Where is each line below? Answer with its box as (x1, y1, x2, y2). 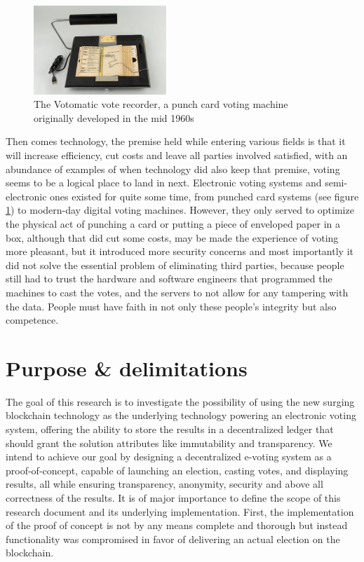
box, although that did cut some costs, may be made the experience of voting (6, 230, 339, 245)
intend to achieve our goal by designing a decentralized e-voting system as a (6, 449, 332, 464)
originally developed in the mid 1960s (34, 110, 194, 125)
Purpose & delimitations (6, 353, 248, 382)
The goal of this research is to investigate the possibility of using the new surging (6, 394, 355, 409)
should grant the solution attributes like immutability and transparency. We (6, 435, 332, 450)
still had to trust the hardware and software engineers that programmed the (6, 271, 332, 286)
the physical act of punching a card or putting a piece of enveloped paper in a (6, 216, 340, 231)
